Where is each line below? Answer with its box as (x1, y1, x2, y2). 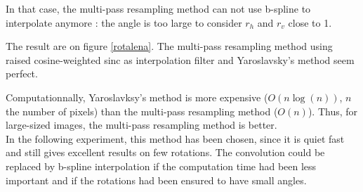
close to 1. (288, 15, 332, 30)
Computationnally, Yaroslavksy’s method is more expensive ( (6, 89, 268, 104)
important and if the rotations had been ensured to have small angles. (6, 172, 307, 187)
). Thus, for (308, 103, 358, 118)
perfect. (6, 66, 38, 81)
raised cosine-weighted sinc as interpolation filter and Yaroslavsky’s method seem (6, 52, 355, 67)
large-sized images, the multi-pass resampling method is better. (6, 117, 277, 132)
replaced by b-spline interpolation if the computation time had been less (6, 158, 317, 173)
